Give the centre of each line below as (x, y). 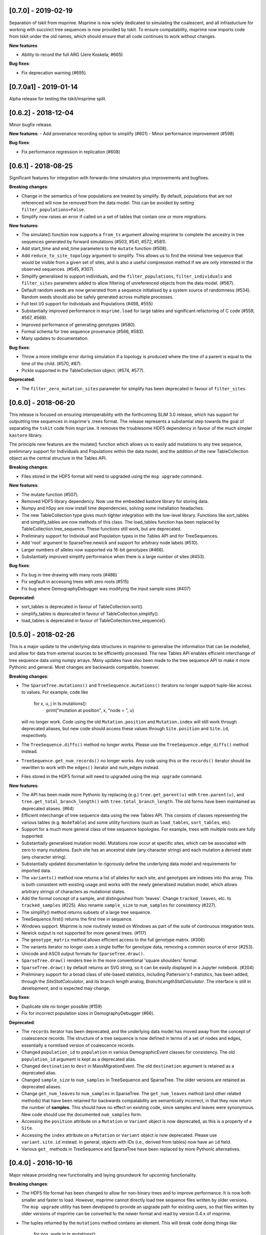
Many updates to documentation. (55, 338)
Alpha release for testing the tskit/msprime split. (58, 98)
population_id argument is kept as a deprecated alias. (79, 1059)
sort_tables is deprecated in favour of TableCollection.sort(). (83, 607)
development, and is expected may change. (66, 988)
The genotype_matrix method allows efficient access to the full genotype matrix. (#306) (113, 940)
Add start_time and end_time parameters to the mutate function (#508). (95, 248)
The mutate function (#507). (50, 494)
